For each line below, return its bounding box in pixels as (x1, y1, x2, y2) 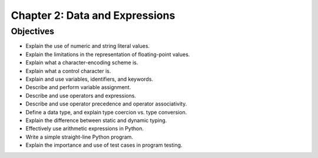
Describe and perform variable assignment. (25, 84, 131, 91)
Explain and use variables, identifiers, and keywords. (25, 75, 153, 83)
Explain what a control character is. (25, 67, 111, 74)
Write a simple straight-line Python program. (25, 133, 134, 140)
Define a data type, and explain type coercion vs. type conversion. (25, 108, 187, 116)
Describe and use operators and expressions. (25, 92, 137, 99)
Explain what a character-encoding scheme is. (25, 59, 138, 66)
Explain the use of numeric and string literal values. (25, 42, 150, 50)
